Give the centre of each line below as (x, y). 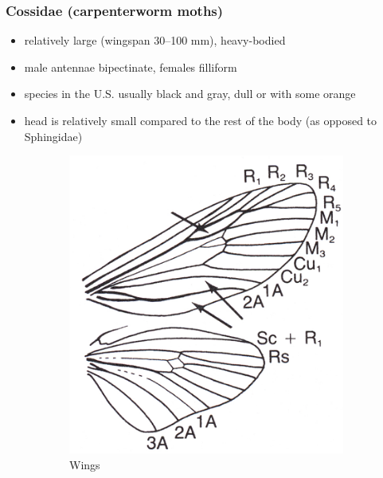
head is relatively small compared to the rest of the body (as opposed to (201, 120)
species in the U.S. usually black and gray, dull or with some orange (190, 94)
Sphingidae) (53, 136)
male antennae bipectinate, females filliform (131, 67)
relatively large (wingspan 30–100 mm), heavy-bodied (155, 40)
